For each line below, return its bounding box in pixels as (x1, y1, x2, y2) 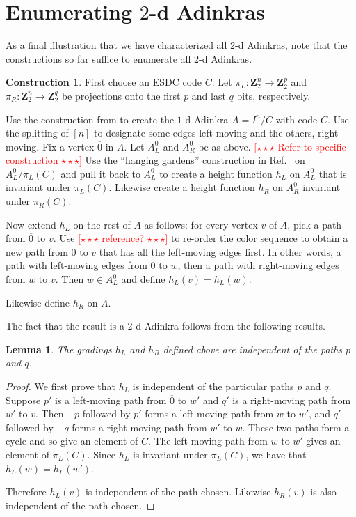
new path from (6, 244, 68, 258)
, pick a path (287, 217, 342, 231)
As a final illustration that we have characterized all (6, 38, 227, 52)
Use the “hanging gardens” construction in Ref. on (85, 153, 305, 167)
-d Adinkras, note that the (235, 38, 348, 52)
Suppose (6, 392, 41, 407)
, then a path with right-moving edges (177, 258, 339, 272)
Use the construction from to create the (6, 111, 175, 126)
